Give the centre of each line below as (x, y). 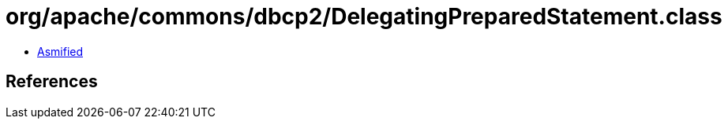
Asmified (60, 51)
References (52, 82)
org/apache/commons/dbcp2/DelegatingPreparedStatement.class (364, 17)
